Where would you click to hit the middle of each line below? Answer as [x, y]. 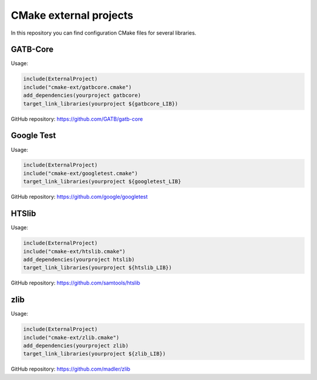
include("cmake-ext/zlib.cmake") [71, 337]
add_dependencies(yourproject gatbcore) [82, 96]
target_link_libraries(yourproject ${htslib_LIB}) [98, 268]
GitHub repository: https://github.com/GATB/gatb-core [77, 119]
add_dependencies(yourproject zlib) [76, 345]
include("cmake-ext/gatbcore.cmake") [77, 87]
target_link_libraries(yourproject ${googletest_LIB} [102, 181]
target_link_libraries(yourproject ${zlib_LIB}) [95, 354]
